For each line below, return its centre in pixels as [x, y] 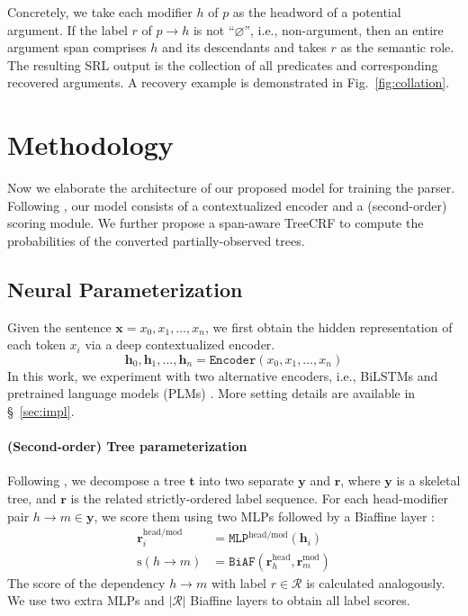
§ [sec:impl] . [41, 411]
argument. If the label [67, 29]
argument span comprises [77, 47]
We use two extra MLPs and [86, 600]
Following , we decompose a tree [96, 480]
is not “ [214, 29]
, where [360, 480]
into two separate [247, 480]
